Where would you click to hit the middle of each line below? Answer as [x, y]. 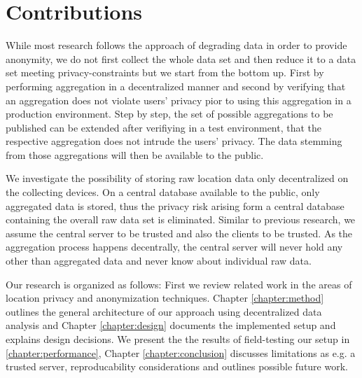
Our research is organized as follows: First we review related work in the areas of [179, 284]
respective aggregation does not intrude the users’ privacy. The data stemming [174, 141]
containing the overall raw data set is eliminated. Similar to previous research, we [181, 219]
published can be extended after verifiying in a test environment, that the [164, 127]
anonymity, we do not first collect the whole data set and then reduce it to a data [181, 58]
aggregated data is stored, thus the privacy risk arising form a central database [175, 205]
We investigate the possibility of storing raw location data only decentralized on [177, 178]
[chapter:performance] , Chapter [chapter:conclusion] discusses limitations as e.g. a [181, 352]
